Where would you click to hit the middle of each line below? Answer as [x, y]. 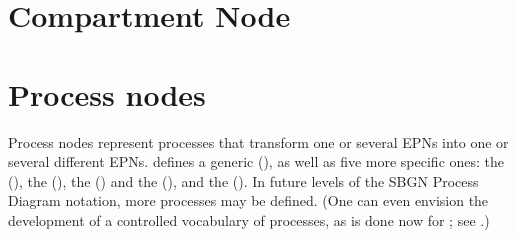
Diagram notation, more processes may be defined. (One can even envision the [248, 200]
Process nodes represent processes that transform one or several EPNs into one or [258, 141]
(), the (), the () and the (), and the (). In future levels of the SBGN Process [243, 180]
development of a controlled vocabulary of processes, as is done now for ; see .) [249, 219]
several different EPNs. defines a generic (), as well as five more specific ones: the [256, 161]
